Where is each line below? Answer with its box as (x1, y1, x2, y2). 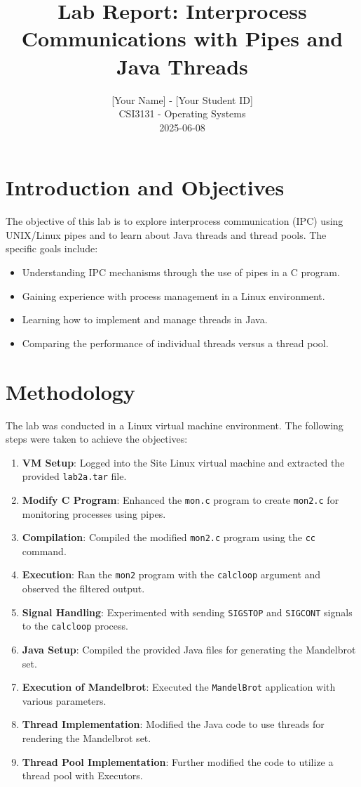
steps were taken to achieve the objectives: (6, 431, 188, 446)
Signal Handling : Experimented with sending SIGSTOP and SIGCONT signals (22, 604, 353, 619)
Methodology (6, 377, 135, 405)
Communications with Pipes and (21, 24, 343, 53)
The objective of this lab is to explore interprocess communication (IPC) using (6, 214, 343, 228)
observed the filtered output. (22, 581, 145, 596)
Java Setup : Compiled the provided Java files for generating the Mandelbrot (22, 642, 356, 656)
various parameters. (22, 693, 107, 708)
